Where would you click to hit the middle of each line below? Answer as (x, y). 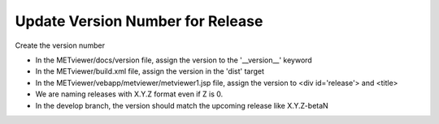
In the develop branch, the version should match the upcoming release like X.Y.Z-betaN (182, 105)
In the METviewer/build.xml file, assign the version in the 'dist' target (150, 71)
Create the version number (60, 45)
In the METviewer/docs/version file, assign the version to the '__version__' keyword (174, 60)
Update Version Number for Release (139, 21)
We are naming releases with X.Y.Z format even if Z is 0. (129, 94)
